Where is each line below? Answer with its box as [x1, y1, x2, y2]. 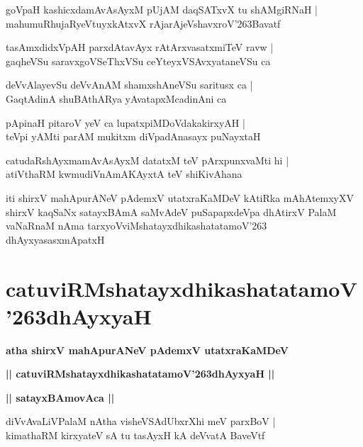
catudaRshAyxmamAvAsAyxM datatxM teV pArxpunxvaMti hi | [6, 152, 289, 167]
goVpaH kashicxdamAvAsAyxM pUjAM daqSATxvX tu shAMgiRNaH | [6, 2, 318, 16]
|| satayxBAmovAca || [6, 390, 115, 404]
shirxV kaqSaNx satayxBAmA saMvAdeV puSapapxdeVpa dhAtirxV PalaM [6, 204, 337, 219]
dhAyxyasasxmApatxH [6, 232, 105, 247]
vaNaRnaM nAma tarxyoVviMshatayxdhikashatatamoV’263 [6, 218, 267, 233]
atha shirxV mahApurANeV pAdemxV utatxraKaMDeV [6, 342, 289, 357]
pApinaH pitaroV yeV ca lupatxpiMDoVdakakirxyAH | [6, 115, 245, 130]
